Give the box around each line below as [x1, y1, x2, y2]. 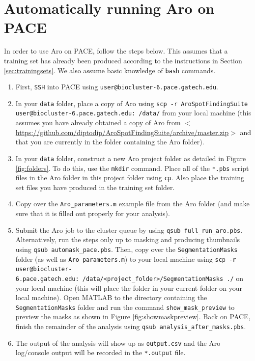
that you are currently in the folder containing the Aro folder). [15, 137, 204, 147]
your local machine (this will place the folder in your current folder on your [15, 282, 243, 293]
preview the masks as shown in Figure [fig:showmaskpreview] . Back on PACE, [15, 311, 251, 322]
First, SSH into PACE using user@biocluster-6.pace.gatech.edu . [15, 82, 218, 92]
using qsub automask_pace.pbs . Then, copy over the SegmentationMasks [15, 244, 238, 254]
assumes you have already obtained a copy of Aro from [15, 117, 181, 128]
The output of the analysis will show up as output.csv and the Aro [15, 337, 221, 348]
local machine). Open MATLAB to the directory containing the [15, 292, 207, 303]
